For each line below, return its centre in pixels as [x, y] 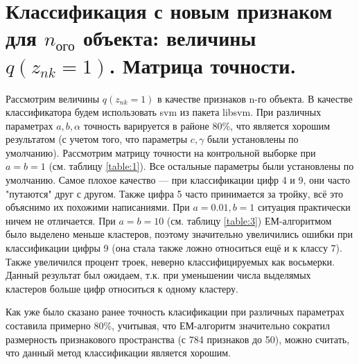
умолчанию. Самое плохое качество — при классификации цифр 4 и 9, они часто [178, 180]
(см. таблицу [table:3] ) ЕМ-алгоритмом [249, 220]
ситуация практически [304, 207]
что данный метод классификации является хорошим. [118, 353]
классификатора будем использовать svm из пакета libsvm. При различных [164, 112]
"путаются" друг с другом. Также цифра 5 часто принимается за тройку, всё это [174, 193]
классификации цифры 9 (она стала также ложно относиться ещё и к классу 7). [174, 248]
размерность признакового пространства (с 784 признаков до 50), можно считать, [178, 339]
